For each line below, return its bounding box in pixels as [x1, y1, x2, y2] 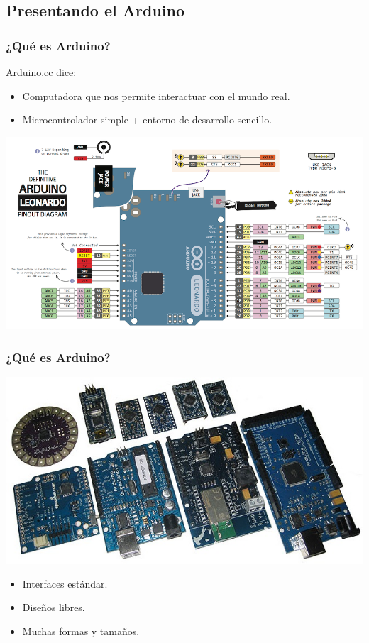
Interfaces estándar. [22, 576, 108, 590]
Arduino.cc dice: [6, 65, 77, 79]
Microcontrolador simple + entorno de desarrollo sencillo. [22, 112, 272, 127]
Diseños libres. [22, 600, 85, 615]
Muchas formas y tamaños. [22, 623, 140, 638]
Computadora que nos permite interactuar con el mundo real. [22, 88, 290, 103]
